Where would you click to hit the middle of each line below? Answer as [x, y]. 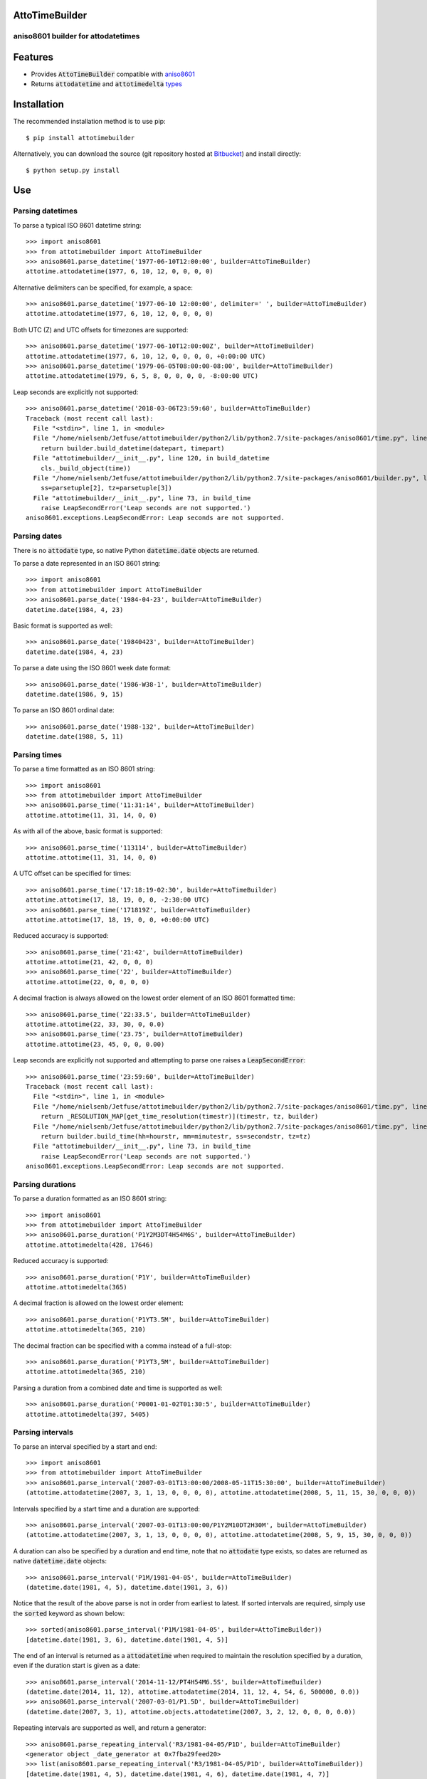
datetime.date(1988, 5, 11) [75, 737]
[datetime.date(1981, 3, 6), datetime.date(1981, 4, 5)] [127, 1640]
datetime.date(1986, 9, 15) [75, 694]
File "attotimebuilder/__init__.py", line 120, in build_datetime [151, 458]
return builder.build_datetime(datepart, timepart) [132, 448]
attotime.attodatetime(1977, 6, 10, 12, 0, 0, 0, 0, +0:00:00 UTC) [146, 356]
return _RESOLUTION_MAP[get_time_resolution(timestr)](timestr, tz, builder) [179, 1117]
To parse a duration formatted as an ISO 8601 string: [90, 1198]
